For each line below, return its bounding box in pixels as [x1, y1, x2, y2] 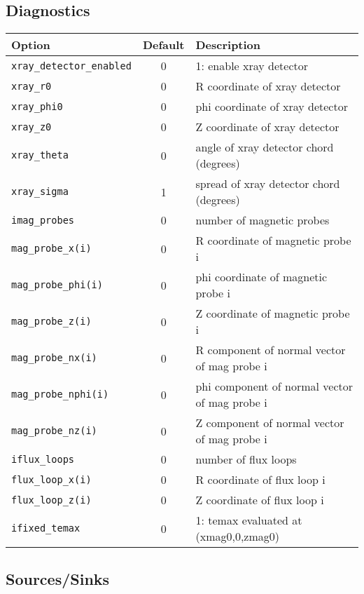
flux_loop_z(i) [11, 494, 92, 506]
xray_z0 [11, 121, 52, 133]
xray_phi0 [11, 100, 63, 112]
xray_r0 [11, 80, 52, 92]
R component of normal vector [195, 342, 346, 358]
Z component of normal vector [195, 414, 344, 431]
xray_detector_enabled [11, 60, 132, 72]
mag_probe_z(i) [11, 316, 92, 328]
